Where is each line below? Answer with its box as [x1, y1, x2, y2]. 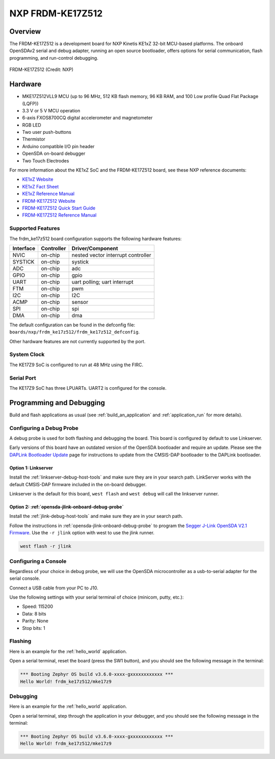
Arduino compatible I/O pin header [22, 143, 95, 149]
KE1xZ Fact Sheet [22, 183, 59, 189]
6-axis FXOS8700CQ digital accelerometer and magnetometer [22, 115, 153, 121]
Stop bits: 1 [22, 625, 45, 631]
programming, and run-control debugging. [9, 55, 99, 61]
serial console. [9, 575, 40, 582]
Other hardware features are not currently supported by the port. [9, 338, 146, 344]
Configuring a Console [9, 557, 67, 564]
